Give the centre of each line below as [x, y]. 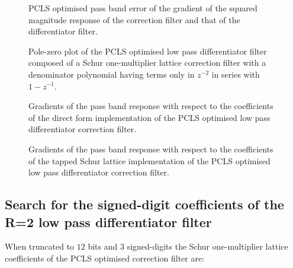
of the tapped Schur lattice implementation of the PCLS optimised [149, 160]
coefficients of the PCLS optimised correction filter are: [105, 258]
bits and [103, 246]
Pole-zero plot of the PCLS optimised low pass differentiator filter [148, 51]
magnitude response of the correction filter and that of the [134, 19]
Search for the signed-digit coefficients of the [144, 204]
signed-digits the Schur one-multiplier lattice [207, 246]
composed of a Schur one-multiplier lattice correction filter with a [147, 63]
